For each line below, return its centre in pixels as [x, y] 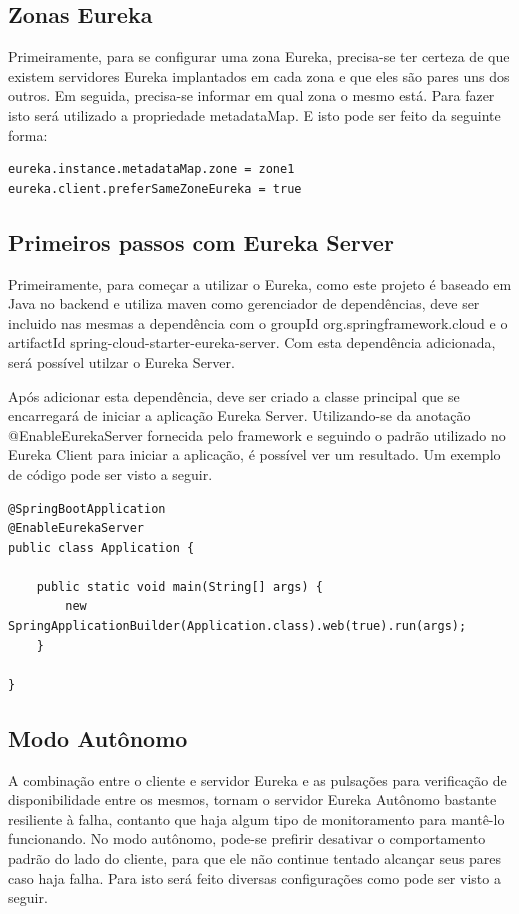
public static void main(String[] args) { [179, 586]
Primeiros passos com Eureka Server [201, 241]
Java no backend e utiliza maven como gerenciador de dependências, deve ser [244, 303]
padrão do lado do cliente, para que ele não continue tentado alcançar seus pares [255, 858]
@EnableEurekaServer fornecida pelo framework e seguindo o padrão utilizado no [257, 434]
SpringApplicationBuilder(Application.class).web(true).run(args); [237, 626]
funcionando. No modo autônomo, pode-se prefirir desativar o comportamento [247, 838]
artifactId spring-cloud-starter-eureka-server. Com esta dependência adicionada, [252, 342]
